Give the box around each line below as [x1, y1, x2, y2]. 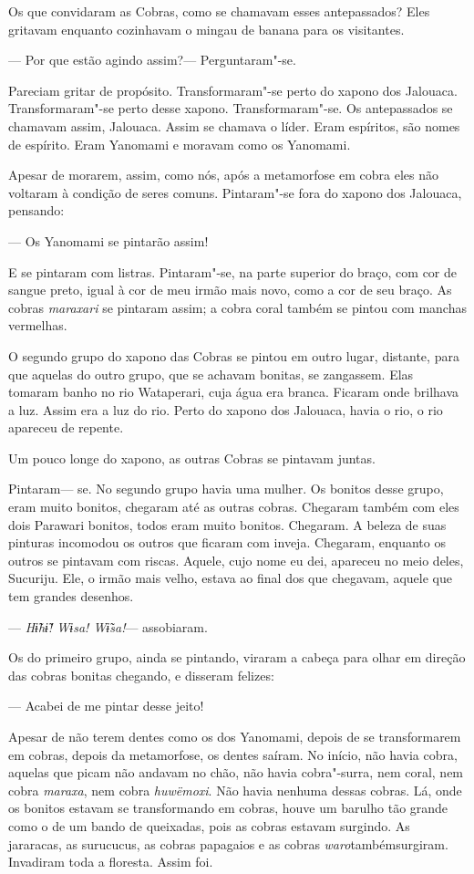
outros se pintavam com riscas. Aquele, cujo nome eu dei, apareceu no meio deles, [8, 550, 464, 569]
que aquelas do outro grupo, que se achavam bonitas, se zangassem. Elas [8, 364, 414, 383]
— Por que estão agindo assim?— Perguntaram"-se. [8, 50, 296, 69]
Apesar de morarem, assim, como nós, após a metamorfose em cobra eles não [8, 165, 438, 184]
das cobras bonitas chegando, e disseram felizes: [8, 665, 274, 684]
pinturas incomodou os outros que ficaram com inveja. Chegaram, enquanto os [8, 533, 446, 552]
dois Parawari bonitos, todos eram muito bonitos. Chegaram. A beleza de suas [8, 515, 447, 534]
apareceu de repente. [8, 418, 124, 437]
